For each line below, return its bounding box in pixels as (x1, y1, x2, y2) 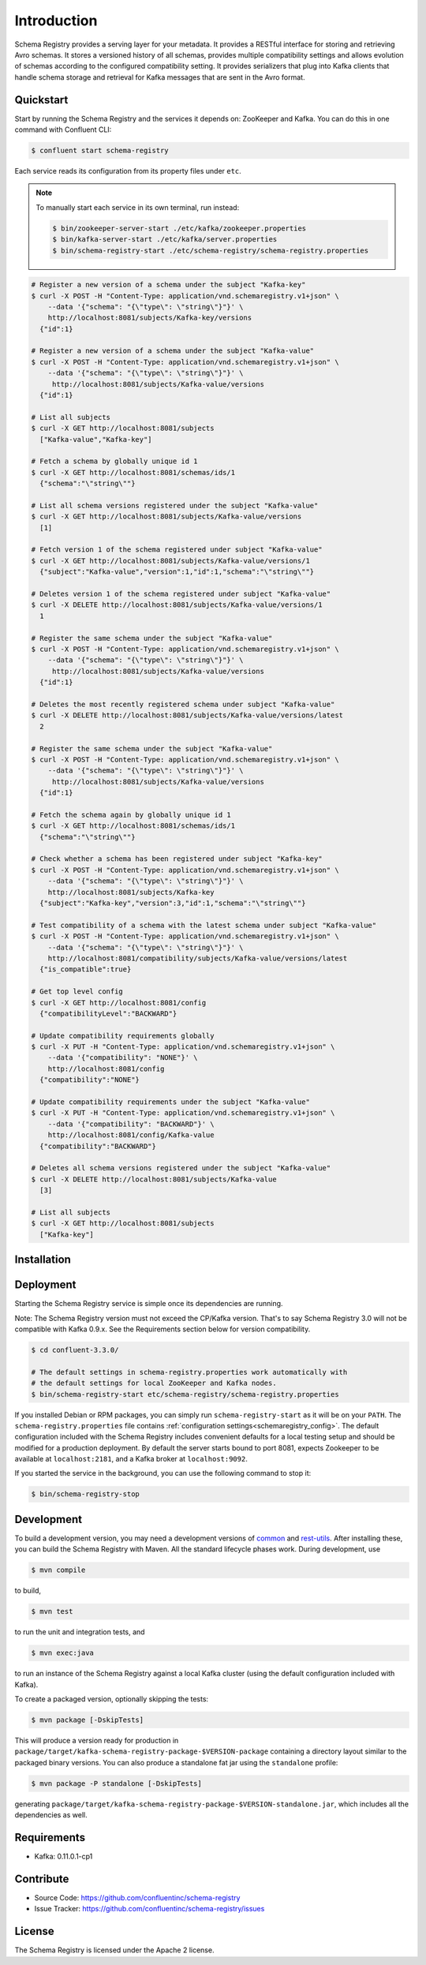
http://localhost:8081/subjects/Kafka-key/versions (47, 313, 252, 323)
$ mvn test (31, 1607, 73, 1616)
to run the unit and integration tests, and (14, 1627, 145, 1637)
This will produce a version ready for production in (14, 1736, 179, 1746)
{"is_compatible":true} (39, 965, 132, 974)
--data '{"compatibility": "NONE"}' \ (47, 1054, 198, 1062)
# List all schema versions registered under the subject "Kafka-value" (31, 501, 319, 510)
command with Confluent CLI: (14, 125, 112, 134)
